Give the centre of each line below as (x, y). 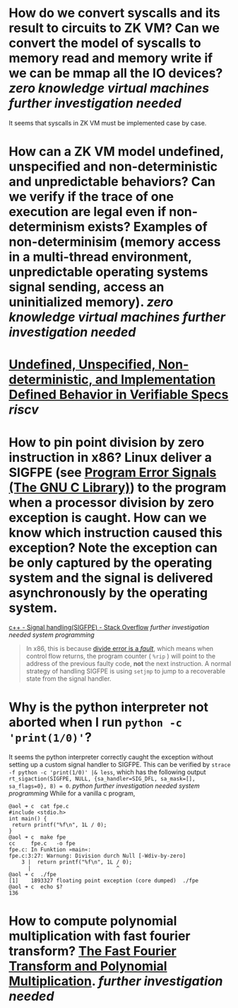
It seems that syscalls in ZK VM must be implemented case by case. (108, 123)
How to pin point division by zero (107, 442)
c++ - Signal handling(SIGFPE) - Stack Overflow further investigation (109, 628)
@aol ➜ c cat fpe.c (39, 806)
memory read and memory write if (111, 58)
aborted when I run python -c (96, 722)
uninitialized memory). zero (91, 302)
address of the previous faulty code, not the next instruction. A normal (129, 664)
